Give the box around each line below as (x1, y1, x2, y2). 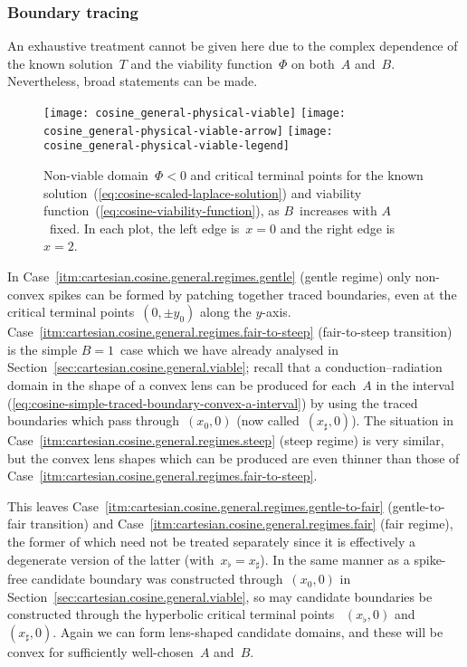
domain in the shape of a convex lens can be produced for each (7, 375, 357, 394)
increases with (300, 201, 377, 220)
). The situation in (351, 411, 453, 430)
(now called (236, 411, 300, 430)
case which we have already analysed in (120, 339, 338, 358)
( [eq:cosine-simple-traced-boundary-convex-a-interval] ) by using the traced (7, 393, 418, 412)
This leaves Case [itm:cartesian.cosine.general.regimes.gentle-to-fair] (7, 496, 384, 515)
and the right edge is (280, 218, 396, 237)
